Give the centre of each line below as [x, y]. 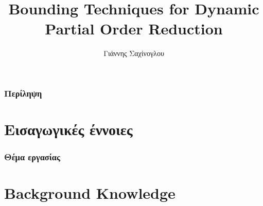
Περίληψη [23, 93]
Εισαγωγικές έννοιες [68, 129]
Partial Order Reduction [134, 29]
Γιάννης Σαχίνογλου [134, 53]
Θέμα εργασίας [32, 157]
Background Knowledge [90, 193]
